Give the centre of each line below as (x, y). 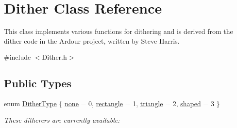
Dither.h (54, 57)
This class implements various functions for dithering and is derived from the (118, 31)
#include (17, 57)
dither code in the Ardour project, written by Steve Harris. (92, 40)
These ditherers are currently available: (62, 120)
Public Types (38, 83)
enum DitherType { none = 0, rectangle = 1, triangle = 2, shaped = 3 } (112, 104)
